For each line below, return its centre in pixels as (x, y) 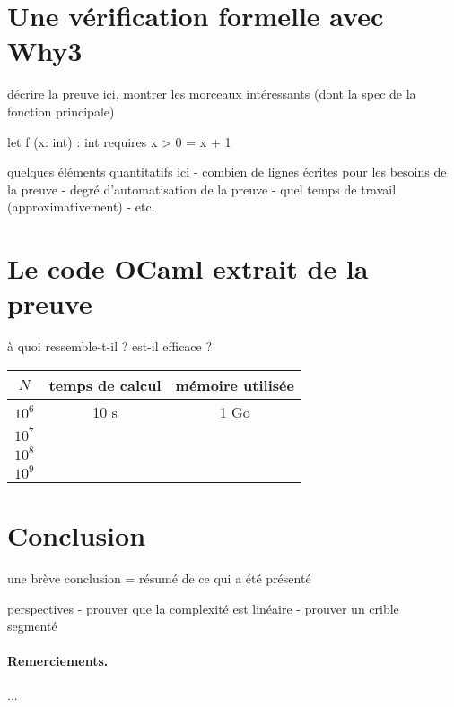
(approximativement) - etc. (81, 207)
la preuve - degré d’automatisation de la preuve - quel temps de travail (202, 189)
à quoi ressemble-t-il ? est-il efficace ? (110, 346)
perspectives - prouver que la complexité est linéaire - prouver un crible (203, 608)
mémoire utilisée (235, 384)
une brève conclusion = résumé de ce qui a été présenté (159, 578)
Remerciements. (58, 661)
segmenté (32, 626)
